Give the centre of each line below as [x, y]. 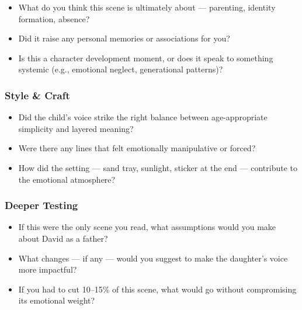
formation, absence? [54, 18]
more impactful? [48, 269]
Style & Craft [37, 95]
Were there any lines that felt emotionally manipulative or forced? [137, 148]
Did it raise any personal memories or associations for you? [124, 38]
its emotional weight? [57, 300]
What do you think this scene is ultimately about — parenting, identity [147, 7]
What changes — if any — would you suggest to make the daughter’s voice [153, 258]
